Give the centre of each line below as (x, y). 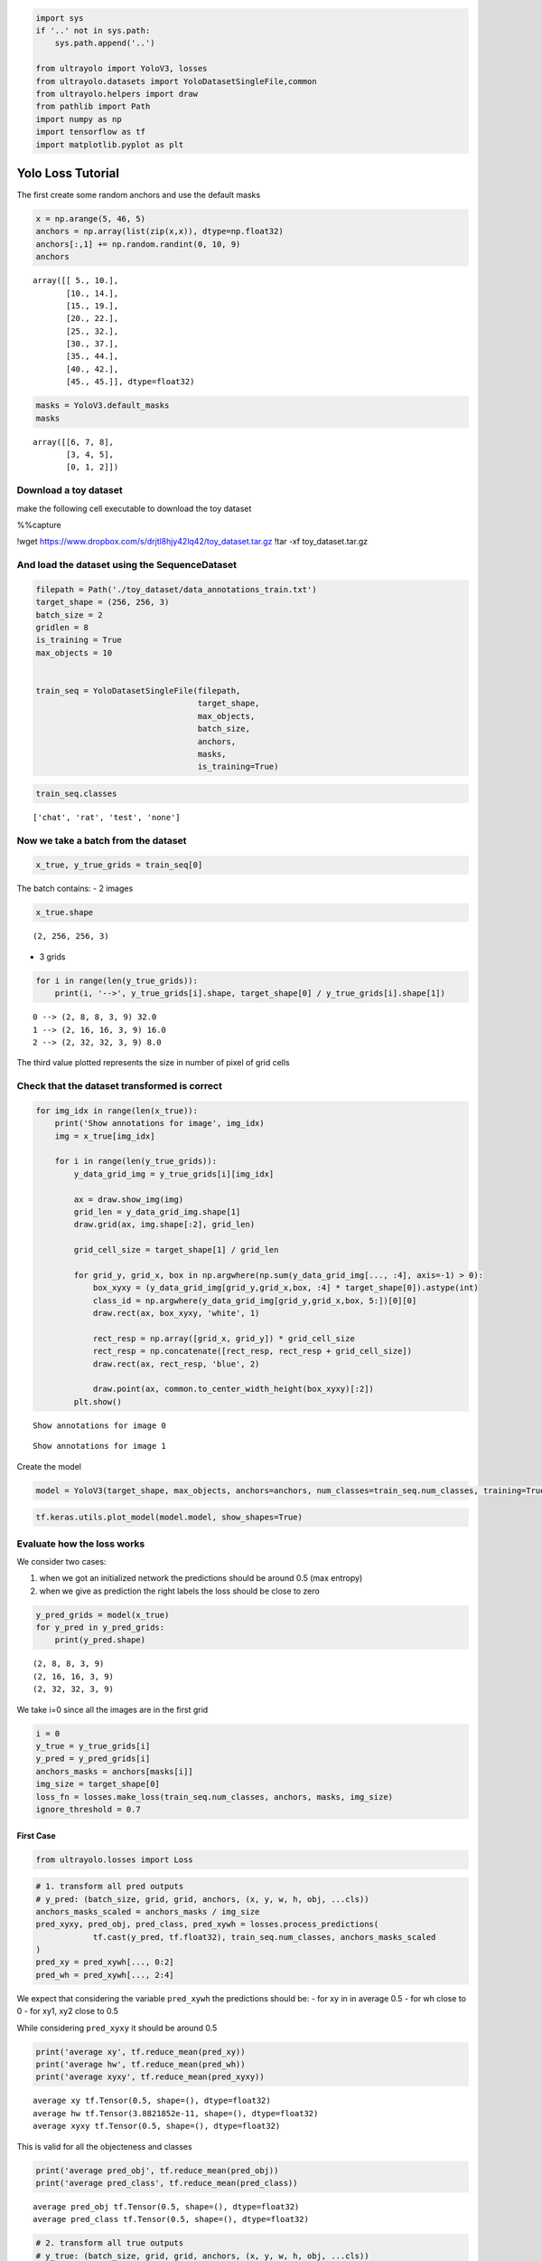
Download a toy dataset (70, 490)
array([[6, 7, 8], (74, 442)
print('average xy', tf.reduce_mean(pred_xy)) (140, 2052)
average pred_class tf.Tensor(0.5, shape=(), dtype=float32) (171, 2219)
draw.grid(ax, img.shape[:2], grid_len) (164, 1225)
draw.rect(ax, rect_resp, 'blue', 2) (176, 1364)
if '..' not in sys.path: (93, 30)
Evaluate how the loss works (81, 1544)
